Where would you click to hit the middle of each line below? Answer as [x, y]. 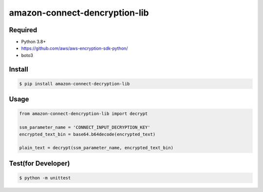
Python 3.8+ [34, 42]
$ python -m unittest [45, 178]
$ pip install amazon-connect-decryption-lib [75, 84]
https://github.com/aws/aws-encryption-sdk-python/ [75, 48]
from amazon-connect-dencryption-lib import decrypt [84, 114]
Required [23, 30]
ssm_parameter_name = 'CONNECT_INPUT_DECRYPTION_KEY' [85, 127]
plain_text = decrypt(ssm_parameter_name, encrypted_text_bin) [96, 148]
